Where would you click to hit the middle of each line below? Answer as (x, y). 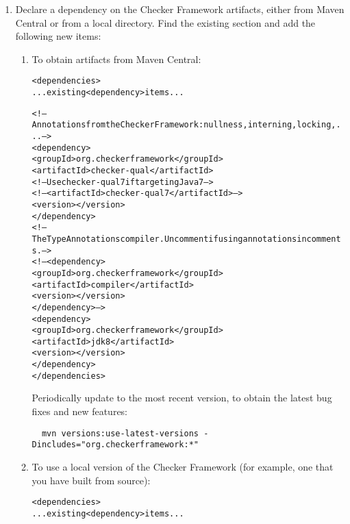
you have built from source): (91, 480)
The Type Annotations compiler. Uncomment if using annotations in (169, 239)
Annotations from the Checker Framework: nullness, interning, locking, (184, 125)
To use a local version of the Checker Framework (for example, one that (183, 466)
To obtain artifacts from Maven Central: (116, 59)
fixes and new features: (80, 411)
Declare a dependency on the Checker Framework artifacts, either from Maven (180, 9)
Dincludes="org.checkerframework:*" (115, 445)
